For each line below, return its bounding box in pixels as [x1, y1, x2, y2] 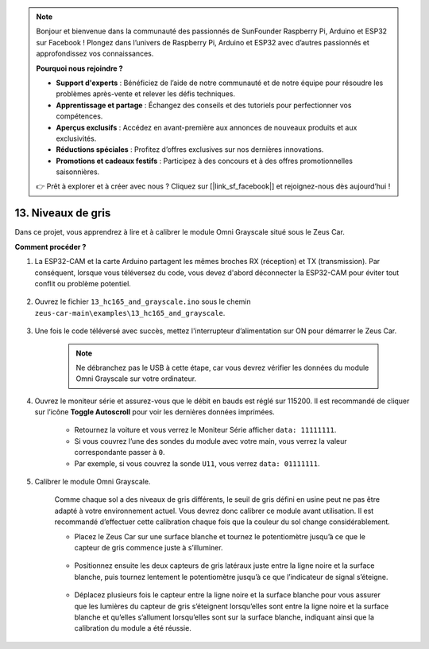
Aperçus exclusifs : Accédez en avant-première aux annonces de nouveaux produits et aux [56, 122, 357, 132]
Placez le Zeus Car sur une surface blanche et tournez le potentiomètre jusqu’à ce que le [74, 531, 365, 541]
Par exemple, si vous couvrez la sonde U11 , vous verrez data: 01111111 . [74, 458, 320, 468]
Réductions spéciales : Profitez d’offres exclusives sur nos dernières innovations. [56, 145, 324, 154]
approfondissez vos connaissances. [36, 49, 154, 59]
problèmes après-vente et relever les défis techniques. [56, 89, 236, 99]
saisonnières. [56, 167, 100, 177]
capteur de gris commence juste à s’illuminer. [74, 542, 223, 552]
